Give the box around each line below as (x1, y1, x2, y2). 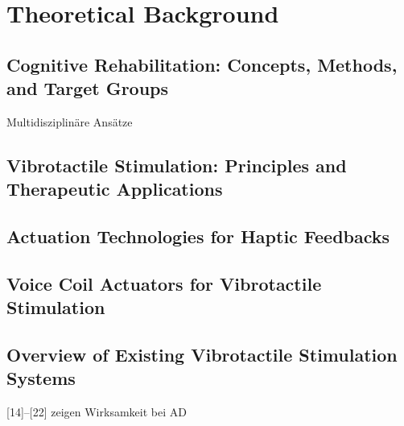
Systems (6, 366, 76, 391)
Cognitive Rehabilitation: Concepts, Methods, (6, 52, 398, 77)
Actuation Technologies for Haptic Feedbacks (6, 224, 390, 249)
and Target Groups (6, 76, 169, 101)
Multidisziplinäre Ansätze (6, 113, 133, 130)
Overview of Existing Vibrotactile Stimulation (6, 342, 398, 367)
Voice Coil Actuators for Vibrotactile (6, 271, 322, 296)
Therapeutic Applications (6, 176, 223, 201)
